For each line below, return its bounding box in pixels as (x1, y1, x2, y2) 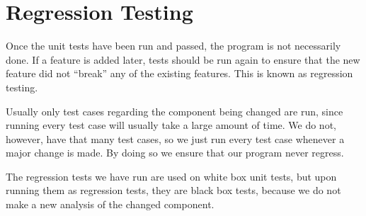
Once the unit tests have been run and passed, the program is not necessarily (6, 38, 341, 53)
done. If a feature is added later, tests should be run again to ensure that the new (6, 52, 360, 67)
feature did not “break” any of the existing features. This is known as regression (6, 66, 353, 81)
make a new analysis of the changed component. (6, 197, 215, 212)
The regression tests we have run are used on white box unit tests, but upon (6, 169, 337, 183)
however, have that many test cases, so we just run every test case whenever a (6, 131, 345, 146)
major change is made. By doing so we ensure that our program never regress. (6, 145, 344, 160)
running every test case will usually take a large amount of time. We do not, (6, 118, 336, 132)
